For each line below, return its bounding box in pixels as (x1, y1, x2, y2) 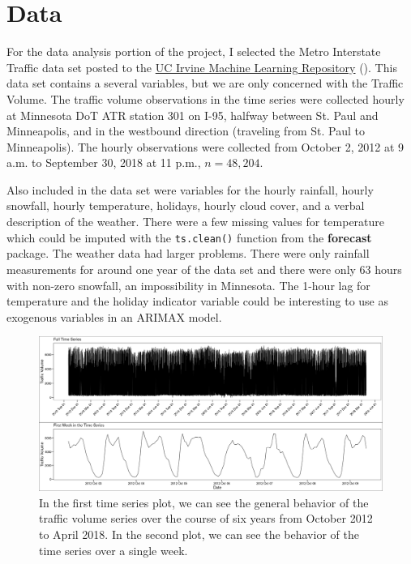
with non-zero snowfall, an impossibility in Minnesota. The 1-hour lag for (6, 276, 370, 293)
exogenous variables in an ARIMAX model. (6, 308, 222, 325)
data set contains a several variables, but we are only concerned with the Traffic (6, 75, 404, 92)
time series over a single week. (39, 541, 188, 558)
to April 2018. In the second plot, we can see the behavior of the (39, 525, 359, 542)
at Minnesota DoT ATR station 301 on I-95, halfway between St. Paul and (6, 106, 379, 123)
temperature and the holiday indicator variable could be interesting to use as (6, 293, 389, 310)
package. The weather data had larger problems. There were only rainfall (6, 245, 370, 262)
